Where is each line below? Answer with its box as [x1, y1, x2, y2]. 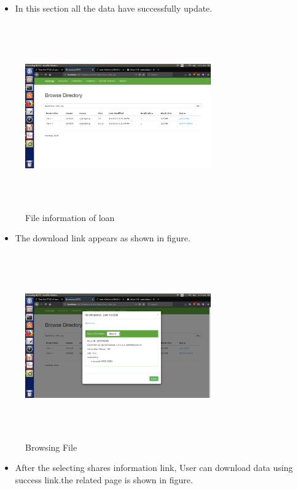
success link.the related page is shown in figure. [15, 473, 193, 486]
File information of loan [25, 211, 115, 224]
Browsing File [25, 440, 77, 453]
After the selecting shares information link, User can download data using [15, 461, 293, 474]
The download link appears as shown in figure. [15, 231, 190, 244]
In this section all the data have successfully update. [15, 2, 213, 14]
